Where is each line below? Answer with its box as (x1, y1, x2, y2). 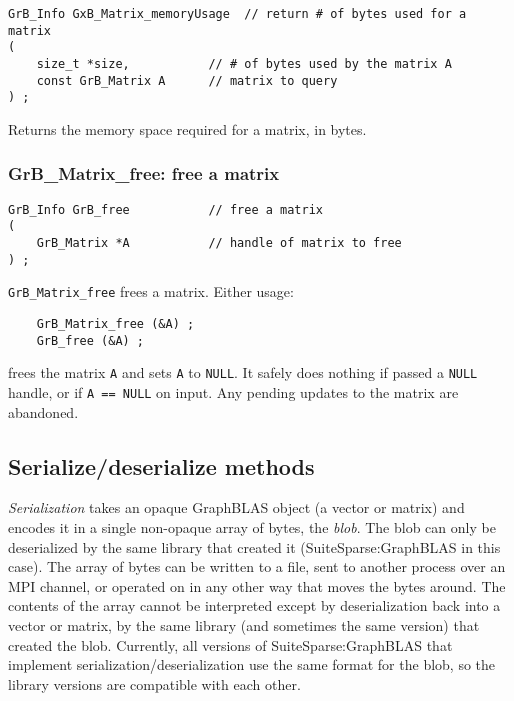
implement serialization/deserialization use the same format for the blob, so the (8, 654, 496, 675)
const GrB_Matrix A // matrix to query (36, 73, 338, 88)
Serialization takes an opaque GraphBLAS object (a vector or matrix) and (8, 497, 465, 518)
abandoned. (8, 401, 79, 422)
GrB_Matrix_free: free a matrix (8, 161, 280, 186)
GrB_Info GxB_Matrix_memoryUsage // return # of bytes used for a (8, 7, 467, 21)
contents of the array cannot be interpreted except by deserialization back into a (8, 595, 501, 616)
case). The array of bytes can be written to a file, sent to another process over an (8, 556, 506, 577)
